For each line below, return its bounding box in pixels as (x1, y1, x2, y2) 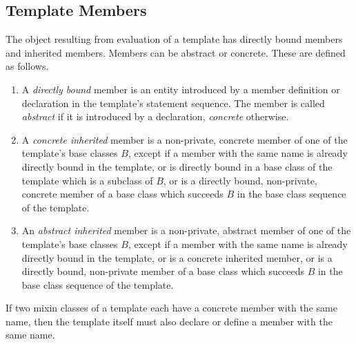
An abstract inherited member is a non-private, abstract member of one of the (21, 223, 351, 238)
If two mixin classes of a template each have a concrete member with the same (6, 300, 337, 315)
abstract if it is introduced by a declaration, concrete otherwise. (21, 109, 289, 124)
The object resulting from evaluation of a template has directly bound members (6, 32, 343, 46)
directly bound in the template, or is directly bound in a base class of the (21, 159, 333, 173)
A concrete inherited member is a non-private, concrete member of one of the (21, 132, 348, 146)
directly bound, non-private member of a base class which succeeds (21, 264, 304, 278)
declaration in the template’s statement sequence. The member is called (21, 95, 325, 110)
